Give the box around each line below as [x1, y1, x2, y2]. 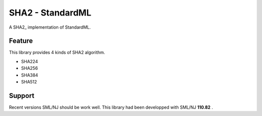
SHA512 [21, 79, 37, 85]
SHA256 [21, 66, 38, 71]
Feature [9, 37, 33, 45]
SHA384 [21, 72, 38, 78]
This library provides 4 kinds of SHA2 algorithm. [9, 50, 105, 55]
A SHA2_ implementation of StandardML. [9, 24, 91, 30]
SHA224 [21, 58, 38, 64]
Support [9, 91, 34, 99]
